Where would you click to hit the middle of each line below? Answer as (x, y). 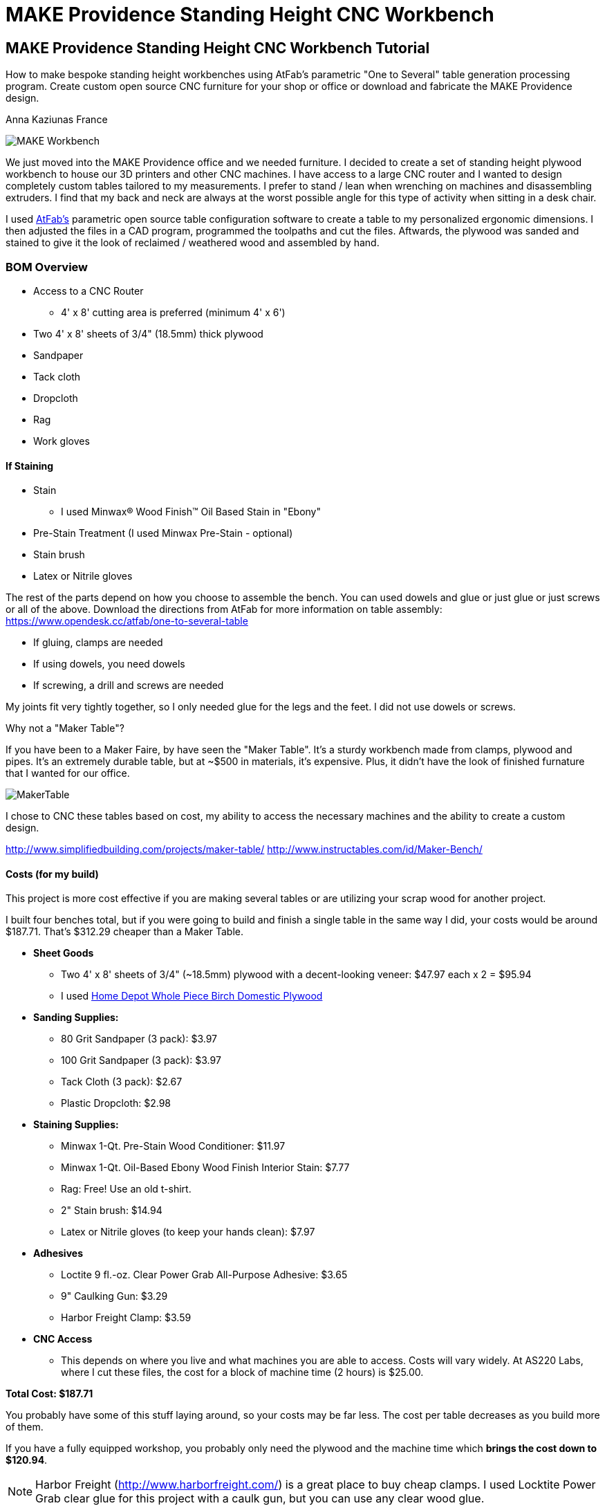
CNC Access (63, 1339)
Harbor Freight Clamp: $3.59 (126, 1318)
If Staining (30, 466)
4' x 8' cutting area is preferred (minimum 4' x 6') (173, 312)
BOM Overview (47, 267)
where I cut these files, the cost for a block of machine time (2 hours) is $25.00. (242, 1372)
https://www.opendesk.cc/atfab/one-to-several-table (127, 621)
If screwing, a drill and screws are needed (129, 686)
